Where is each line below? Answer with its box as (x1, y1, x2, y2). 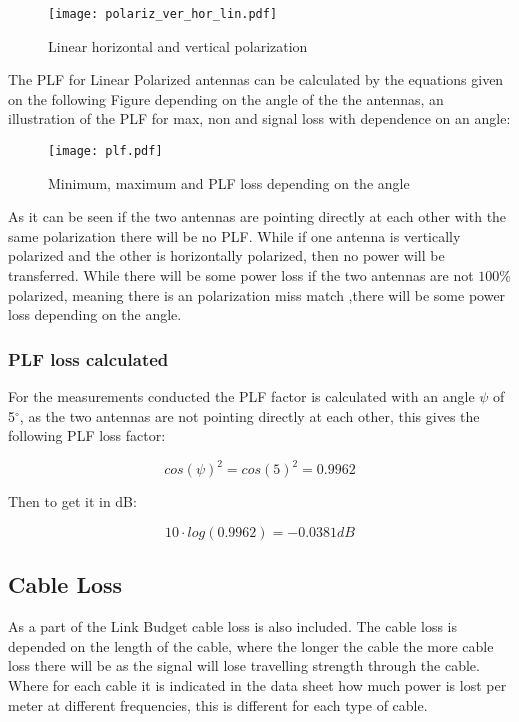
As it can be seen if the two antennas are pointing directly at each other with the (8, 206, 507, 227)
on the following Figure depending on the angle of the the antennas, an (8, 88, 444, 109)
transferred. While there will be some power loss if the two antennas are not (8, 265, 474, 286)
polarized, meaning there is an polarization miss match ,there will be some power (8, 284, 506, 305)
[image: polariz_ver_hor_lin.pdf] (48, 7, 278, 21)
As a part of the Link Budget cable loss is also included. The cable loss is (8, 616, 457, 637)
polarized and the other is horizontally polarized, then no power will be (8, 245, 445, 266)
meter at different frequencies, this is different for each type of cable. (8, 694, 428, 715)
